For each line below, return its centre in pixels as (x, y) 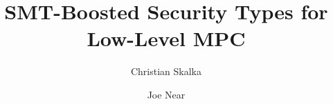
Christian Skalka (166, 71)
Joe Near (166, 94)
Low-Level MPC (166, 38)
